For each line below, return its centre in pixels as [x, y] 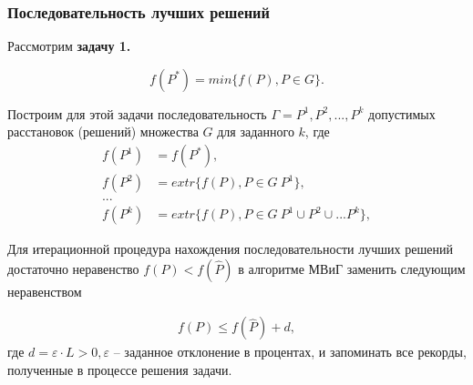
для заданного [256, 132]
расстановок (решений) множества [103, 132]
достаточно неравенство [73, 268]
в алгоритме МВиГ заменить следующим [352, 268]
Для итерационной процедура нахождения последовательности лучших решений [230, 249]
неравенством [45, 291]
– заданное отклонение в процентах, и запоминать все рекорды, [290, 352]
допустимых [402, 113]
